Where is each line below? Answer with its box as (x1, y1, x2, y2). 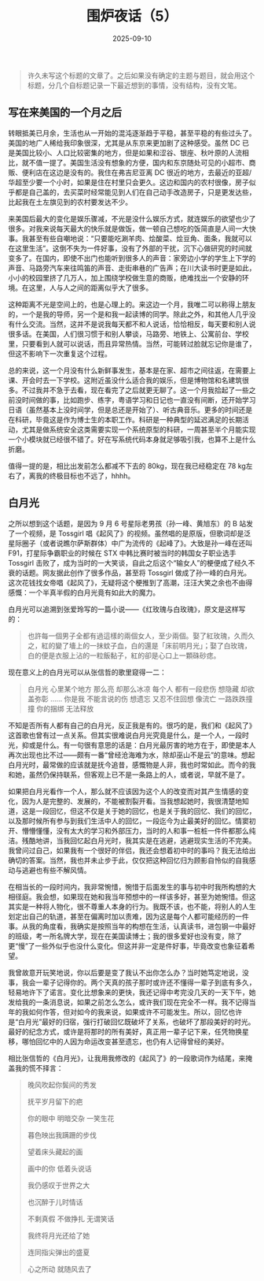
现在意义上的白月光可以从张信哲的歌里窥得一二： (8, 667, 167, 677)
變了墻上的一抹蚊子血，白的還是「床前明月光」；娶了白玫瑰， (54, 640, 251, 650)
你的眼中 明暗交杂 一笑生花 (27, 1113, 115, 1123)
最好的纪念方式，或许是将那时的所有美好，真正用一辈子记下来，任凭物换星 (8, 1027, 249, 1036)
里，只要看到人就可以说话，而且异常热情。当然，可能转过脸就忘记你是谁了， (8, 339, 256, 348)
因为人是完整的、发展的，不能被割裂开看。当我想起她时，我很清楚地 (21, 796, 242, 806)
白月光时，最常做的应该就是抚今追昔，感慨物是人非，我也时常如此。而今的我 (8, 759, 256, 769)
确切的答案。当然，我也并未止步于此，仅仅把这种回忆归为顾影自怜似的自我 (8, 856, 249, 865)
